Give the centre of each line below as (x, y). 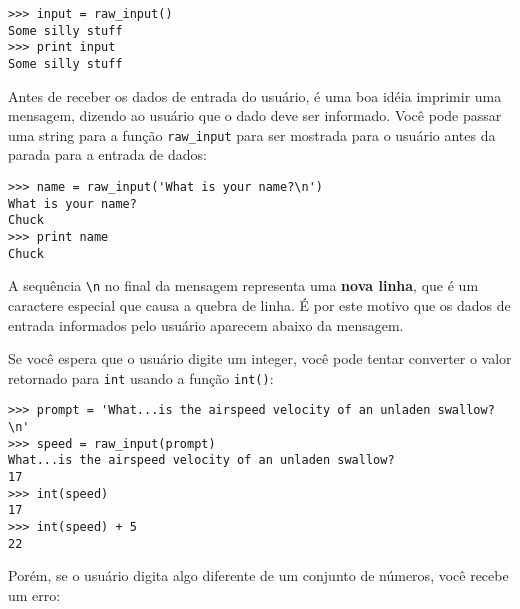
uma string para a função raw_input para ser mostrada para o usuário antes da (252, 134)
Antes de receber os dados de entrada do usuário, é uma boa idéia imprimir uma (255, 95)
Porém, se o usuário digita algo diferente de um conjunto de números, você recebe (258, 575)
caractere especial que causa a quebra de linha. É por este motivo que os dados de (259, 305)
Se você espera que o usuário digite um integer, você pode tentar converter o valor (260, 358)
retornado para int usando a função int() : (141, 377)
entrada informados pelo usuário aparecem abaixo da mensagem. (206, 324)
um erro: (34, 594)
